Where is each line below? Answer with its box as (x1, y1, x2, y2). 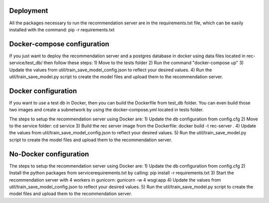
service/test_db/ (9, 60, 43, 66)
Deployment (9, 6, 48, 15)
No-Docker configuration (9, 150, 89, 158)
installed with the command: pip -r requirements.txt (9, 26, 115, 32)
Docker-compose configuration (9, 40, 110, 48)
